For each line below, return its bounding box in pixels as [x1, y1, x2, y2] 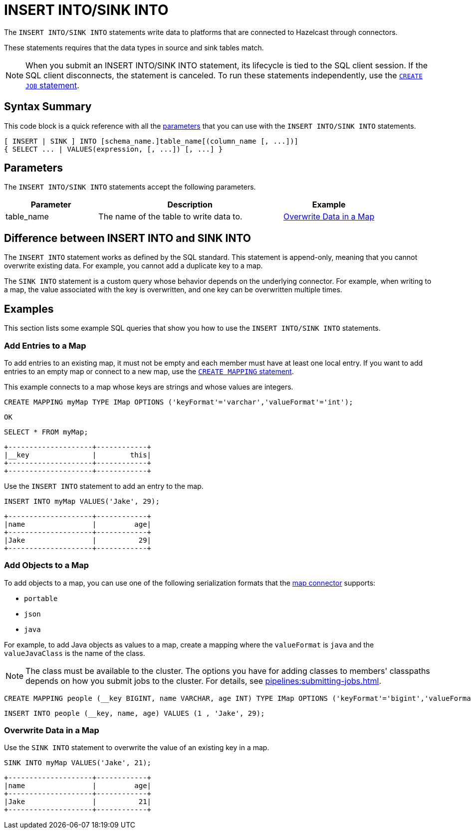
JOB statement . [25, 80, 79, 90]
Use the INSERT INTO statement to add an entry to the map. [4, 481, 204, 490]
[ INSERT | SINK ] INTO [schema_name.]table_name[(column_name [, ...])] [4, 137, 299, 145]
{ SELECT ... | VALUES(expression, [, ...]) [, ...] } [4, 145, 223, 153]
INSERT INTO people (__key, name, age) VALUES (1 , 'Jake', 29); [4, 709, 265, 717]
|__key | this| [4, 450, 152, 459]
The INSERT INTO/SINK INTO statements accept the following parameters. [4, 183, 256, 192]
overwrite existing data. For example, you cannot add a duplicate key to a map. [4, 261, 263, 270]
